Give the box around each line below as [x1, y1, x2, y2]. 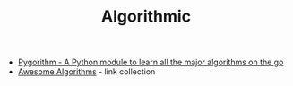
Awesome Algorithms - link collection [17, 66, 156, 77]
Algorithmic [101, 6, 191, 27]
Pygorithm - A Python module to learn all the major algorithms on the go [17, 56, 284, 68]
